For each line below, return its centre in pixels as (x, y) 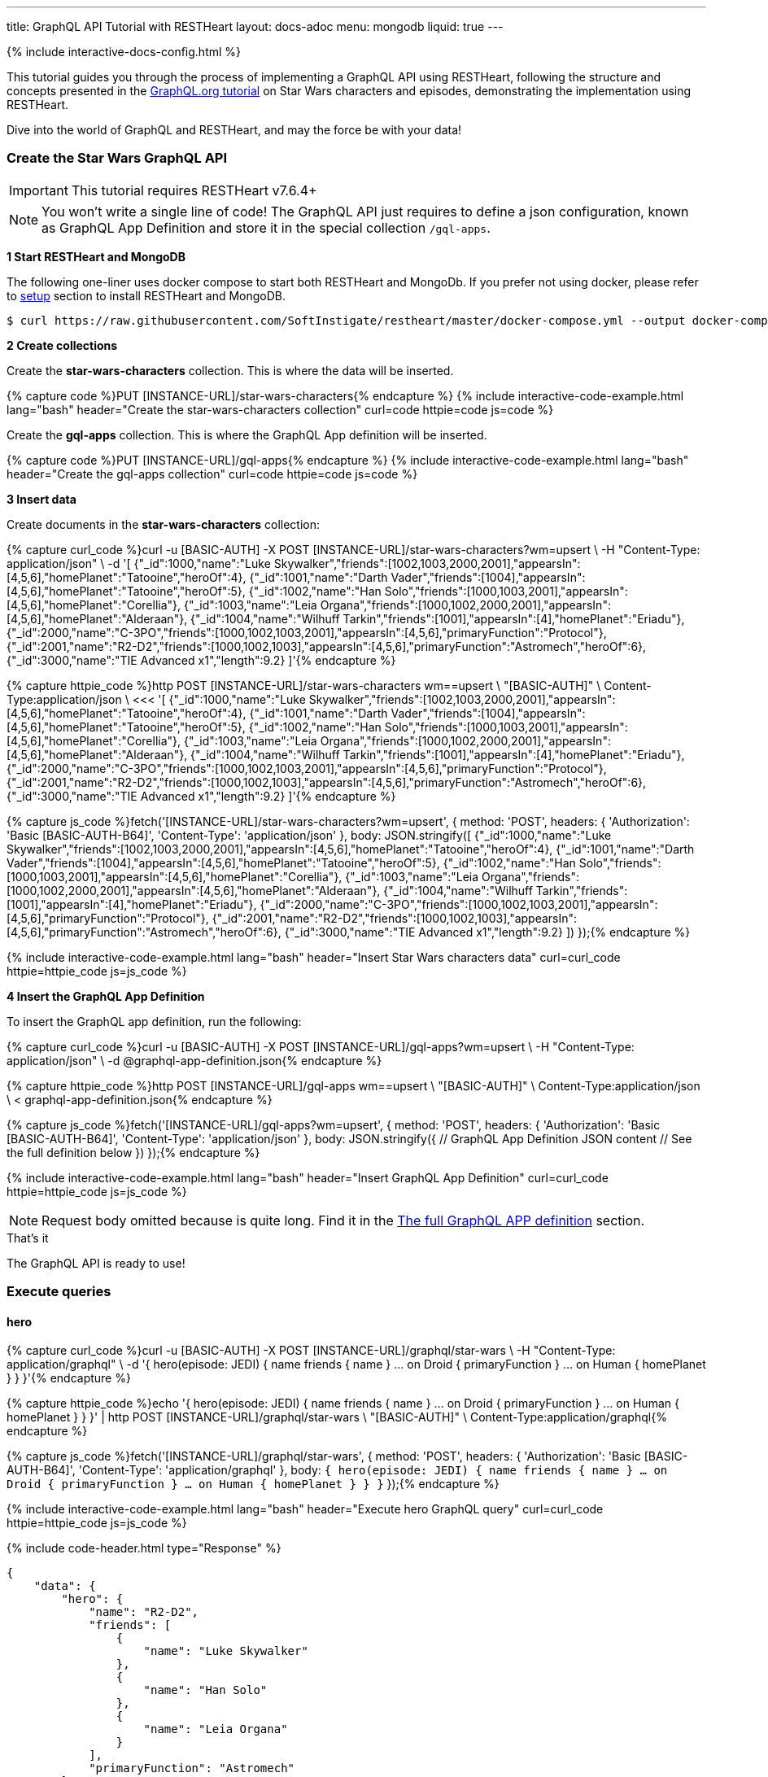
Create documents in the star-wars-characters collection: (164, 524)
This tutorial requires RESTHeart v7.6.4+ (194, 190)
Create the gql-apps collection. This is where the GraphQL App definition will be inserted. (247, 434)
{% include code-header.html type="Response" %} (144, 1548)
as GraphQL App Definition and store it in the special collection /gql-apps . (266, 227)
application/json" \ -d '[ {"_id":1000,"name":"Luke (139, 563)
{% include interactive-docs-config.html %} (124, 52)
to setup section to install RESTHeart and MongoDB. (146, 295)
